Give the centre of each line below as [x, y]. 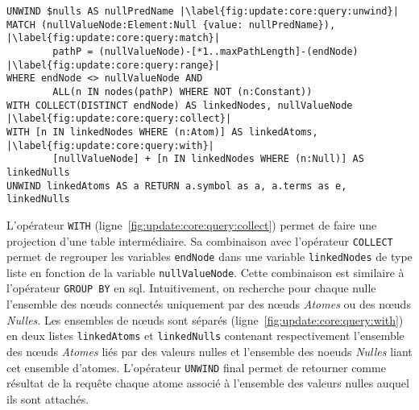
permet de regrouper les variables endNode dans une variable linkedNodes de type [209, 257]
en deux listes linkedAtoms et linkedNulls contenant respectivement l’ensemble [205, 335]
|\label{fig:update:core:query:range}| [113, 65]
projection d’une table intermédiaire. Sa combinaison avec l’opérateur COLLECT [200, 240]
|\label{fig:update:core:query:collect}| [119, 119]
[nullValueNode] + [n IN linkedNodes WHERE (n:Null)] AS [208, 159]
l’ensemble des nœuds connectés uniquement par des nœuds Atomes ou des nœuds [209, 304]
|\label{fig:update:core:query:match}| [113, 38]
